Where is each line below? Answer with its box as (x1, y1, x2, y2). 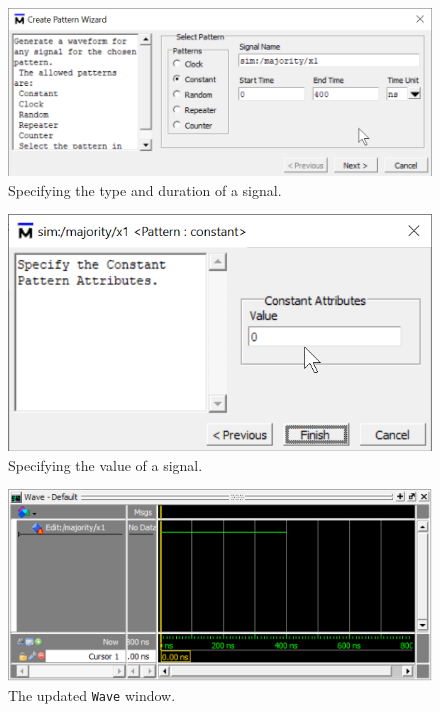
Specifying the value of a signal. (8, 454, 203, 475)
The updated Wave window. (8, 684, 176, 705)
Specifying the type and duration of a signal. (8, 179, 282, 200)
